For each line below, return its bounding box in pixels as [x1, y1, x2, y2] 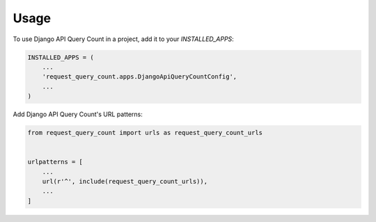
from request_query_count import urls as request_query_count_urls [27, 129, 263, 137]
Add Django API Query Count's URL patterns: [13, 110, 143, 118]
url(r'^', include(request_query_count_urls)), [42, 177, 208, 186]
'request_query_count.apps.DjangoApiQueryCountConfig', [42, 73, 237, 81]
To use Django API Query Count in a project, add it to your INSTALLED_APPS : [13, 35, 235, 43]
